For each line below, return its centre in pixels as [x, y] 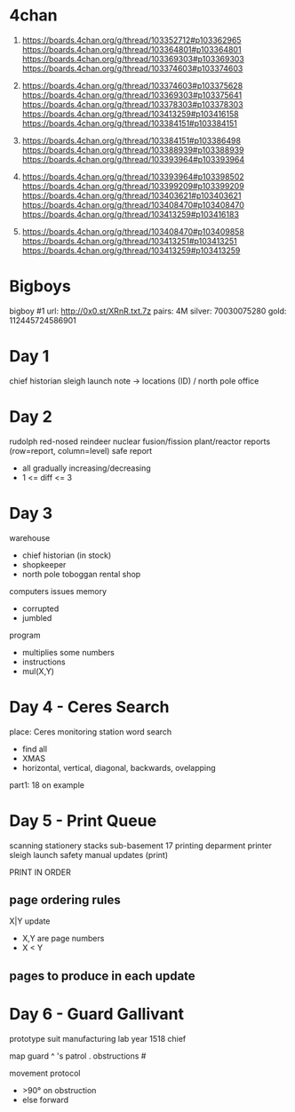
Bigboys [40, 286]
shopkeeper [44, 564]
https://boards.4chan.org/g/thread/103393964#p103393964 [133, 159]
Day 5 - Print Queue [83, 820]
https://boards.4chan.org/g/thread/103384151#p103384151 [130, 123]
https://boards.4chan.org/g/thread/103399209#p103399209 [133, 186]
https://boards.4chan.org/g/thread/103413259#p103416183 [131, 214]
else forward [45, 1100]
